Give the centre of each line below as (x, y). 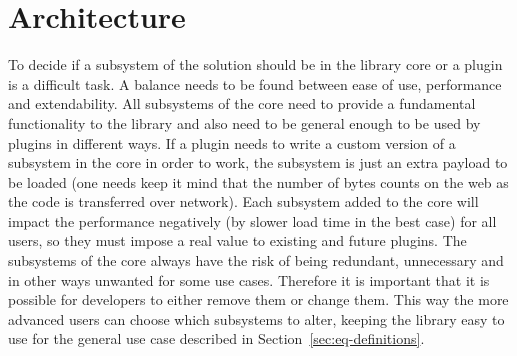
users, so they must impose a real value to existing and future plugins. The (237, 240)
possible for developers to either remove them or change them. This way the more (258, 299)
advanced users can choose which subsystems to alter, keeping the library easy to (256, 318)
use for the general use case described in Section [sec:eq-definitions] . (216, 338)
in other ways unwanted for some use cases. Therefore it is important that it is (249, 279)
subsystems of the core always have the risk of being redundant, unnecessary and (256, 260)
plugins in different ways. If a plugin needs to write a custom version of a (232, 142)
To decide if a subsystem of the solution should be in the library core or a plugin (255, 64)
